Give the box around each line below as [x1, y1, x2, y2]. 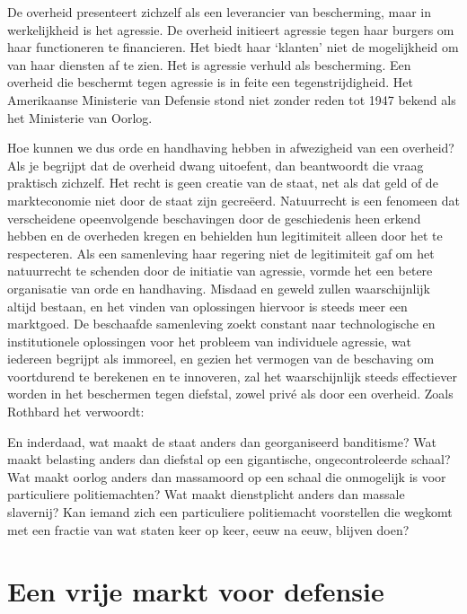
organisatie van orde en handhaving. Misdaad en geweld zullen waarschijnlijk [7, 278, 430, 297]
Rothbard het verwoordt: [7, 402, 145, 421]
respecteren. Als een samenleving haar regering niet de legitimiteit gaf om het [7, 243, 435, 262]
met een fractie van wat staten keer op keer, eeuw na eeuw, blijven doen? [7, 520, 410, 539]
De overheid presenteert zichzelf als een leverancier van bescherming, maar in [7, 3, 431, 21]
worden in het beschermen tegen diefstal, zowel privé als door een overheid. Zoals [7, 384, 454, 403]
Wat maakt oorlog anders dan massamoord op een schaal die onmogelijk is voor [7, 467, 446, 486]
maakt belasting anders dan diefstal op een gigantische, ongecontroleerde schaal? [7, 450, 451, 469]
